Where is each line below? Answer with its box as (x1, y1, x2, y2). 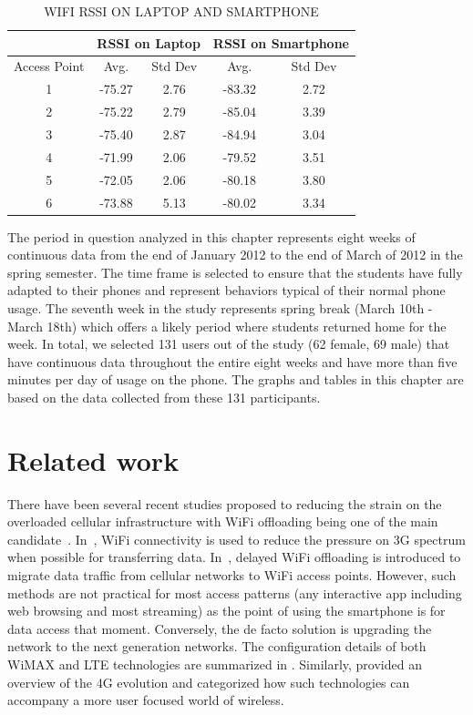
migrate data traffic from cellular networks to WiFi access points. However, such (7, 566, 457, 585)
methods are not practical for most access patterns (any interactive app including (7, 583, 462, 602)
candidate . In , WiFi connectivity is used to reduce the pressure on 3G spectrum (7, 529, 466, 548)
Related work (7, 441, 180, 478)
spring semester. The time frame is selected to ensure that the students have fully (7, 262, 463, 281)
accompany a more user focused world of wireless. (7, 690, 284, 710)
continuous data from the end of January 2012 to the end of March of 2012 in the (7, 245, 463, 264)
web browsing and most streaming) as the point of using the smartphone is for (7, 601, 446, 620)
